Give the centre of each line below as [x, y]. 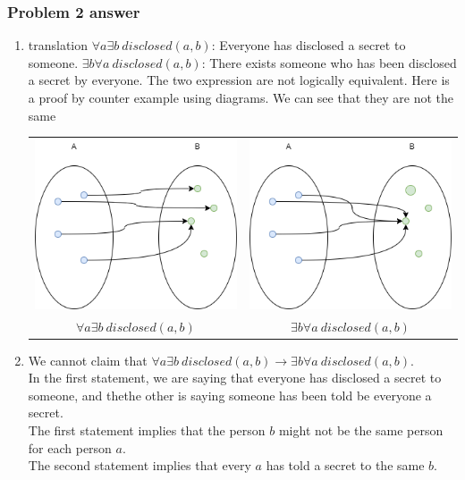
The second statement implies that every [139, 465]
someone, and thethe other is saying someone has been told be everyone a [230, 395]
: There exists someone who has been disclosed [329, 62]
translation [58, 45]
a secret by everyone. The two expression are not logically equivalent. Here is [239, 80]
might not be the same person [361, 430]
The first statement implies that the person [147, 430]
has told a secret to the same [345, 465]
